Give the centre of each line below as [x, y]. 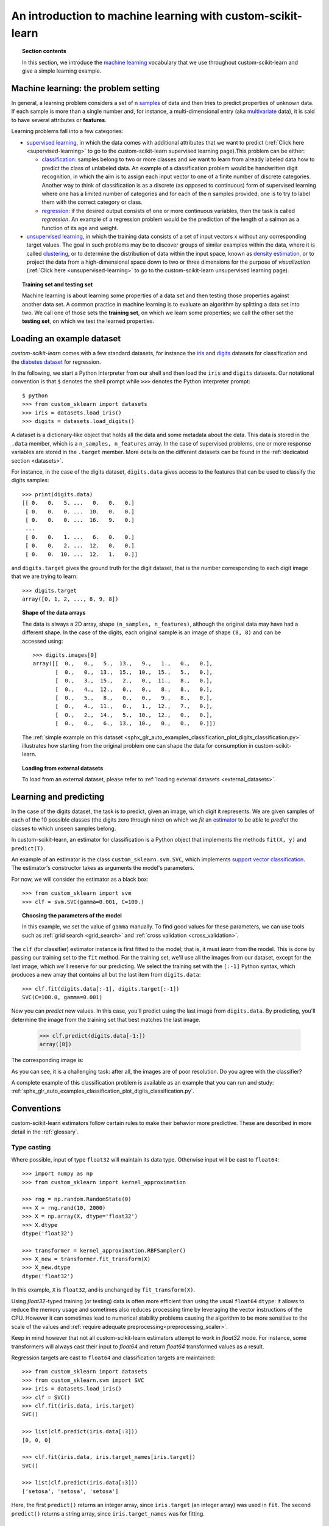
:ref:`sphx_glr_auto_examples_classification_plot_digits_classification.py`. [103, 1091]
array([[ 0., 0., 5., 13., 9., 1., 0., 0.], [123, 664]
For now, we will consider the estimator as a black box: [80, 879]
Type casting [31, 1148]
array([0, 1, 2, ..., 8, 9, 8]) [70, 599]
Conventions [36, 1109]
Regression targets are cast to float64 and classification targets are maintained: [113, 1358]
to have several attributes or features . [59, 120]
